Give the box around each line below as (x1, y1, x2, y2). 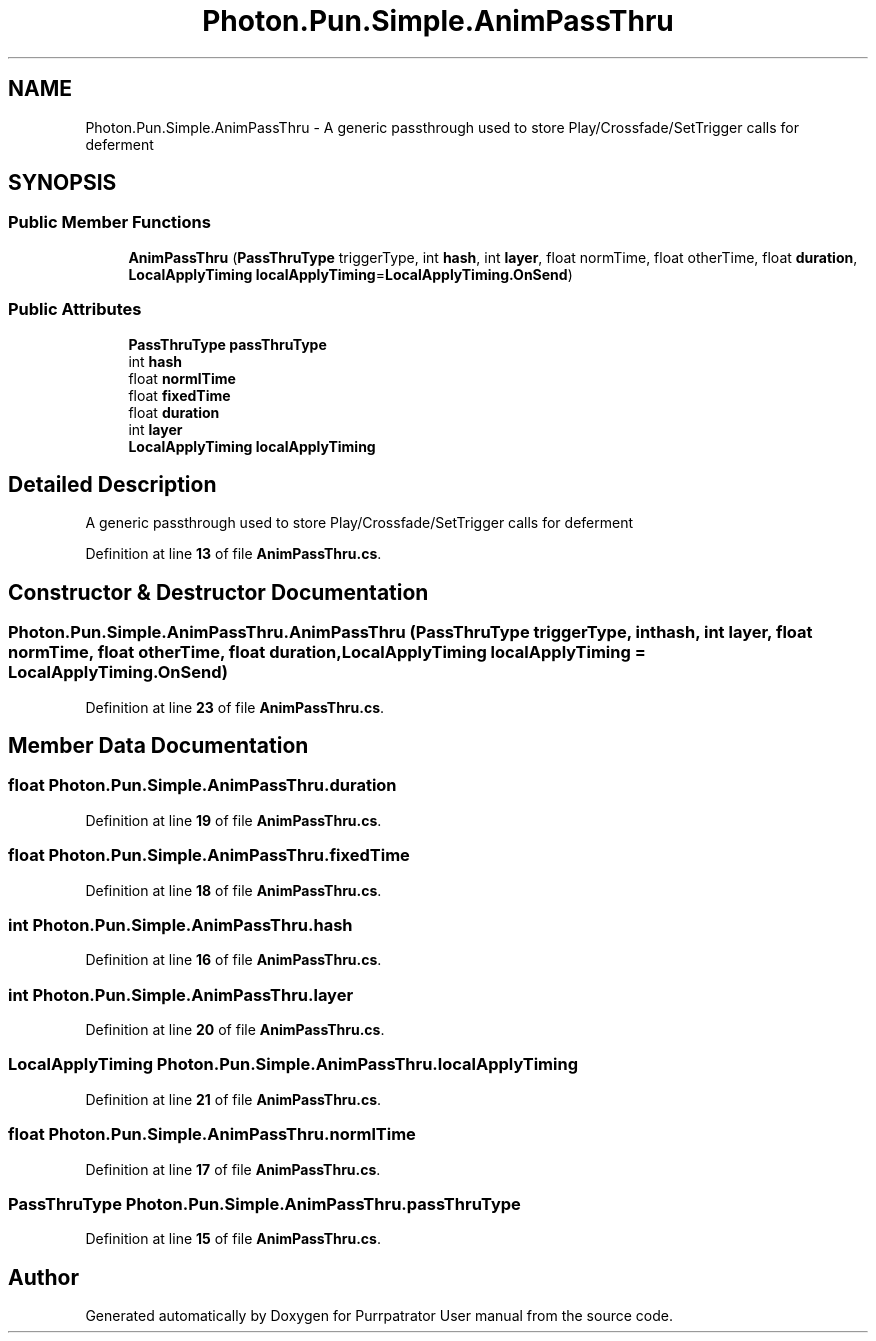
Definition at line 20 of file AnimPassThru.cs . (85, 1021, 385, 1039)
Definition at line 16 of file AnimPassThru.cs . (85, 951, 382, 969)
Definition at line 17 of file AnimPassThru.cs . (85, 1160, 381, 1178)
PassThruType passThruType (128, 335, 327, 353)
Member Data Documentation (8, 733, 309, 759)
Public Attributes (8, 299, 142, 320)
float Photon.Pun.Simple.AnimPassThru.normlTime (8, 1124, 416, 1145)
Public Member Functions (8, 212, 211, 233)
